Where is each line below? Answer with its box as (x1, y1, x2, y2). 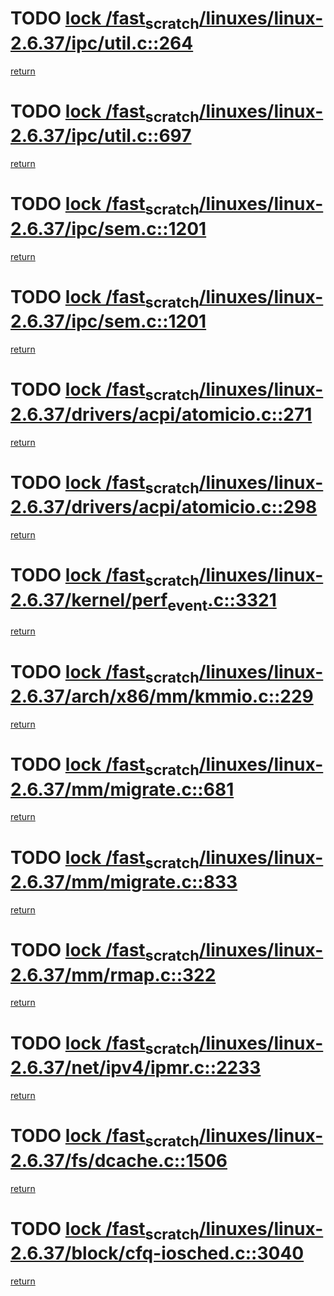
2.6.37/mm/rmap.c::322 (10, 963, 217, 986)
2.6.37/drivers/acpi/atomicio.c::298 (10, 496, 318, 519)
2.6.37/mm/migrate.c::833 (10, 871, 238, 894)
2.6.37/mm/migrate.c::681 (10, 778, 235, 801)
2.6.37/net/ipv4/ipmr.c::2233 (10, 1057, 262, 1079)
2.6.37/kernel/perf (10, 588, 168, 611)
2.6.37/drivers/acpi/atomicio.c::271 (10, 403, 313, 426)
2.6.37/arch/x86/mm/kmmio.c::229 (10, 685, 314, 708)
